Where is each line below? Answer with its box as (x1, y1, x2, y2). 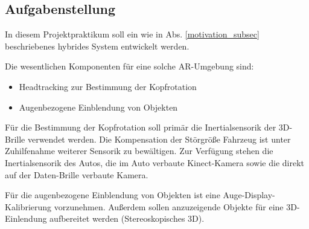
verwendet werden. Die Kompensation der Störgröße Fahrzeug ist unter (27, 132, 291, 145)
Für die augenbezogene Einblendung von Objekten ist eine (5, 189, 220, 201)
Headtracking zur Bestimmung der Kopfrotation (19, 80, 197, 92)
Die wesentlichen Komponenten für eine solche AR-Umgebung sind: (5, 60, 254, 73)
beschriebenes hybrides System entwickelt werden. (5, 39, 190, 52)
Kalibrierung (5, 200, 52, 213)
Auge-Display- (223, 189, 275, 201)
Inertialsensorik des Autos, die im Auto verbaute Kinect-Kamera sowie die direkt (5, 156, 304, 169)
